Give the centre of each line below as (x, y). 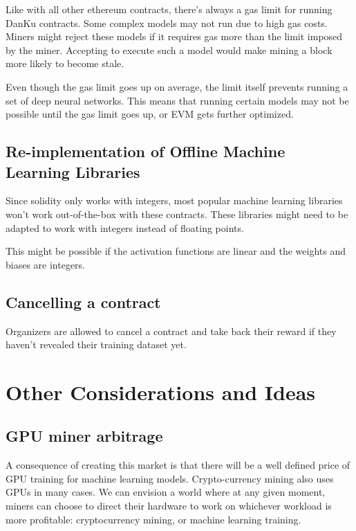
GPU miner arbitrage (84, 436)
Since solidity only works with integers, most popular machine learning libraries (174, 200)
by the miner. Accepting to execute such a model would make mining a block (169, 49)
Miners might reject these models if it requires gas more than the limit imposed (174, 36)
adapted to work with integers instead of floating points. (125, 227)
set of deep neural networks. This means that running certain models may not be (177, 100)
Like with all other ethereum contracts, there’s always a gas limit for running (169, 9)
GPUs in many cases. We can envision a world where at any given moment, (166, 492)
